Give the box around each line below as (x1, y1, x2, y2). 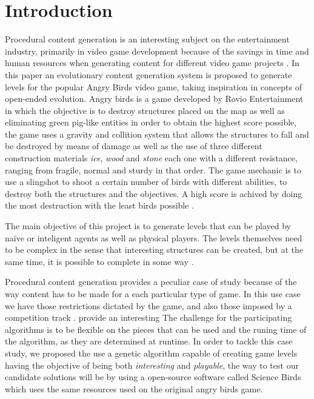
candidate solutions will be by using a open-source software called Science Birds (5, 370, 301, 383)
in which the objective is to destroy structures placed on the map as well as (5, 104, 285, 116)
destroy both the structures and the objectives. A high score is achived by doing (5, 187, 302, 199)
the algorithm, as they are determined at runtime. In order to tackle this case (5, 335, 293, 347)
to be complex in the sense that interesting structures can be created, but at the (5, 243, 304, 256)
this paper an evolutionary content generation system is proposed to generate (5, 68, 292, 81)
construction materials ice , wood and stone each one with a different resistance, (5, 152, 298, 164)
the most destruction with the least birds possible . (5, 199, 195, 212)
